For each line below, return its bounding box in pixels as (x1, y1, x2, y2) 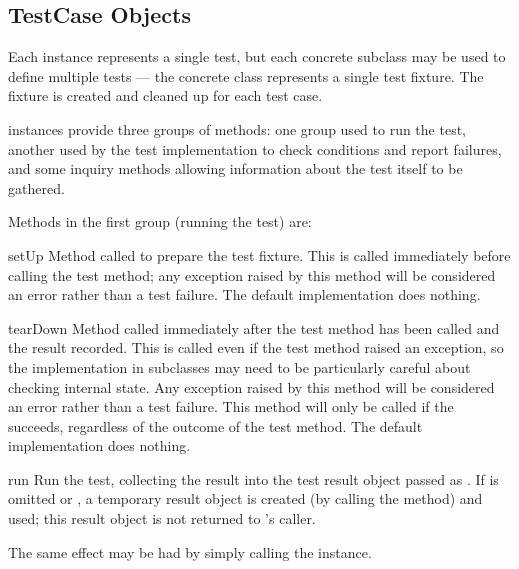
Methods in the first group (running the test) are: (8, 211, 312, 232)
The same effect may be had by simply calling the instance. (8, 541, 372, 562)
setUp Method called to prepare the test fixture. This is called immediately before (8, 244, 511, 265)
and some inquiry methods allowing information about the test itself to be (8, 158, 463, 179)
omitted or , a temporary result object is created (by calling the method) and (8, 488, 483, 509)
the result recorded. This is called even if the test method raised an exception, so (8, 337, 504, 358)
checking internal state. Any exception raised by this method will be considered (8, 376, 495, 397)
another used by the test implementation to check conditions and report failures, (8, 138, 502, 159)
